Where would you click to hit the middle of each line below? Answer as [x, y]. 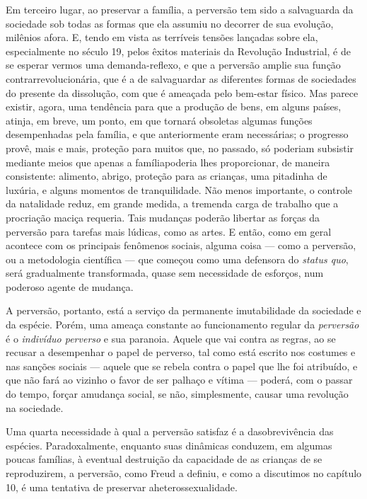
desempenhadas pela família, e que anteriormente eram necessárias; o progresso [177, 134]
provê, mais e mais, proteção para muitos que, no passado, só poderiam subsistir [180, 148]
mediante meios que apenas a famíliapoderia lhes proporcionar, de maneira [168, 162]
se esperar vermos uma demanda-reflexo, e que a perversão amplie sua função [173, 65]
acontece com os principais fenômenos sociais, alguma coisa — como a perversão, [181, 245]
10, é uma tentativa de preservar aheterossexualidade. [122, 487]
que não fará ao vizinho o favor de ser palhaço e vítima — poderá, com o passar [179, 380]
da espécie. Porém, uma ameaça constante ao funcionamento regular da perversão [182, 325]
